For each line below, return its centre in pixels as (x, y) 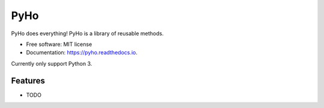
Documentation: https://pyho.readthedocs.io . (82, 53)
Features (28, 81)
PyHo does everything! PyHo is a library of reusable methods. (88, 33)
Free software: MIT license (59, 44)
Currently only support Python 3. (52, 63)
